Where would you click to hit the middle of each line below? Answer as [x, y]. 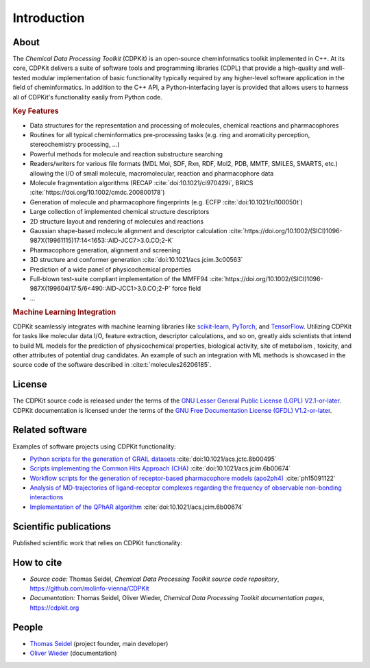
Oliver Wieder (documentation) [73, 653]
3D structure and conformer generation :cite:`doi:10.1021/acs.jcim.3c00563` [136, 260]
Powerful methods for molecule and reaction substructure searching [126, 154]
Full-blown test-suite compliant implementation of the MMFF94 [119, 278]
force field [186, 289]
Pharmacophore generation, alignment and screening [105, 250]
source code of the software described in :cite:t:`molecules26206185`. [112, 365]
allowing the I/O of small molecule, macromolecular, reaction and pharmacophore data [152, 173]
